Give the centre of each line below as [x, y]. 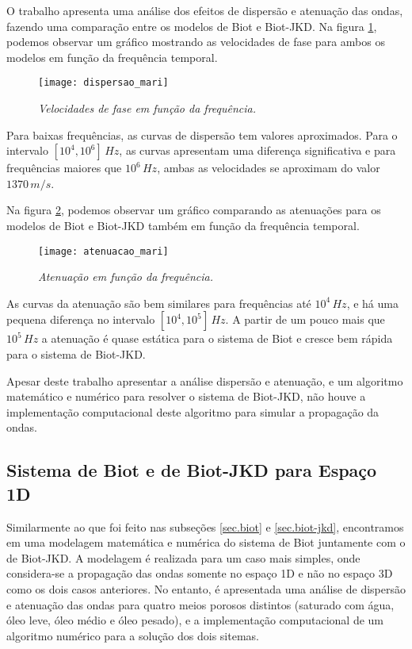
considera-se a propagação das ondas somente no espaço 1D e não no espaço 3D [200, 573]
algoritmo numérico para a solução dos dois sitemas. [133, 635]
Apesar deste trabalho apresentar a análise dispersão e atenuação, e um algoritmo [205, 380]
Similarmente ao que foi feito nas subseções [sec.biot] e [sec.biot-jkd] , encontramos [205, 526]
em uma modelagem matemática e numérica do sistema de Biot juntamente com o [206, 542]
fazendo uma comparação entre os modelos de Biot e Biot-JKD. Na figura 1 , [192, 26]
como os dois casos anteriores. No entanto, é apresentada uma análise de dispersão [206, 588]
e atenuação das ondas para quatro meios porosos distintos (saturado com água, [200, 604]
